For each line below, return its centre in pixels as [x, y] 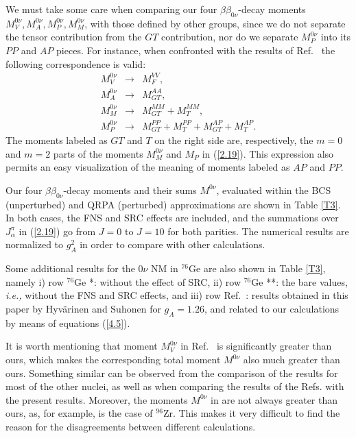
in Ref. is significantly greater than [256, 346]
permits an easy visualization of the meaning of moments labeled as [148, 167]
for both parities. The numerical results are [258, 231]
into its [336, 37]
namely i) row [35, 281]
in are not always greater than [274, 399]
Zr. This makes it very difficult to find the [251, 413]
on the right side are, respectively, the [234, 140]
